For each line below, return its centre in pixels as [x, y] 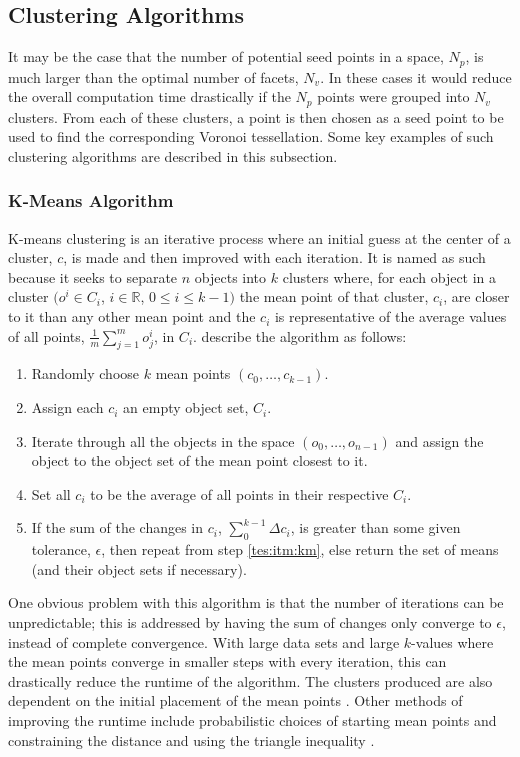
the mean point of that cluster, [334, 296]
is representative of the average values [390, 316]
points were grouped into [393, 96]
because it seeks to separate [93, 276]
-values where [452, 641]
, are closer [476, 296]
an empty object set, [186, 407]
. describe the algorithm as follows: [300, 335]
